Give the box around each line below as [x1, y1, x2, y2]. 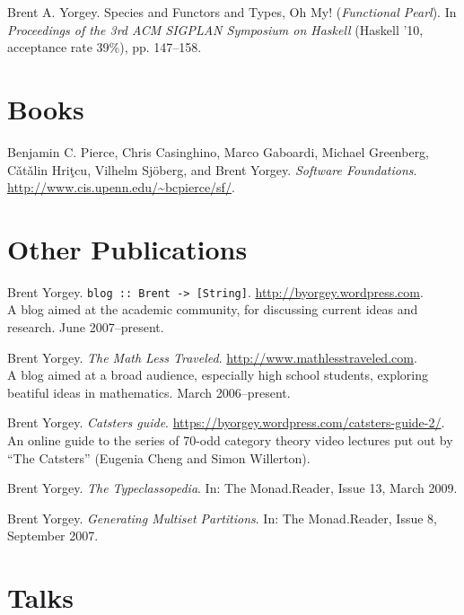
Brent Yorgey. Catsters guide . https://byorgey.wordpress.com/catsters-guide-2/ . [7, 413, 445, 432]
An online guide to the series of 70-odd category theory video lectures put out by [7, 431, 453, 450]
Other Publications [7, 230, 248, 267]
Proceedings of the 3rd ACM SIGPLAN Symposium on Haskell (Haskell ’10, [7, 20, 424, 39]
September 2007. [7, 526, 99, 545]
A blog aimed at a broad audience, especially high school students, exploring [7, 365, 429, 384]
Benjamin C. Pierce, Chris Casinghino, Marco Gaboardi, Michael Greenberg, [7, 142, 430, 161]
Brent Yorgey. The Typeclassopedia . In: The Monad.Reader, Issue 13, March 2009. [7, 479, 458, 497]
